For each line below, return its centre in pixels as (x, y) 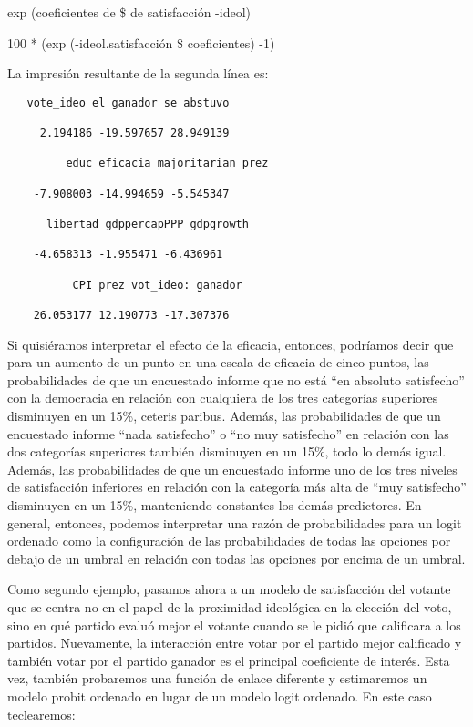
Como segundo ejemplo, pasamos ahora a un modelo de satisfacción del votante (229, 589)
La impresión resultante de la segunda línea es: (138, 73)
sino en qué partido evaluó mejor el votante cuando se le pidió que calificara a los (234, 625)
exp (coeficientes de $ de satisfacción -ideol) (129, 12)
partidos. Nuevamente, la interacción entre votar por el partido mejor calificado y (235, 643)
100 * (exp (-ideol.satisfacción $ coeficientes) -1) (141, 42)
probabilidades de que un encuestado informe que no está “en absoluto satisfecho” (236, 379)
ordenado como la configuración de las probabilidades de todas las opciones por (229, 541)
